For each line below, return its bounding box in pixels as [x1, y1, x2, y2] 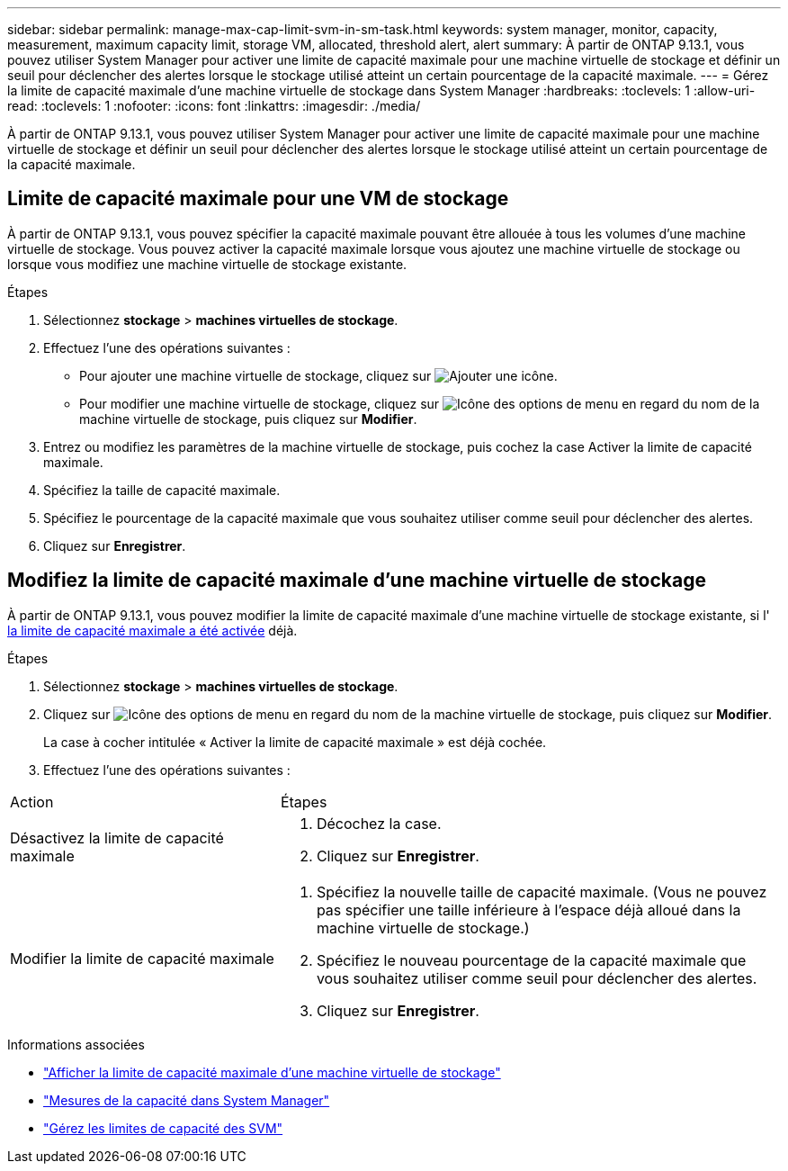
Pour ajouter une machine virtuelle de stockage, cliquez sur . [79, 367, 558, 383]
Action [10, 792, 54, 811]
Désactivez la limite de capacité [10, 828, 224, 847]
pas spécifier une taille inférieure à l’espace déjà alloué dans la [316, 900, 741, 919]
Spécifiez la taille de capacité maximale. [43, 482, 281, 498]
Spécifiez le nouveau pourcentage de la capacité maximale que [316, 950, 747, 969]
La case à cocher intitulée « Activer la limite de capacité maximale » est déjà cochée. [43, 734, 547, 750]
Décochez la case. [316, 814, 442, 833]
